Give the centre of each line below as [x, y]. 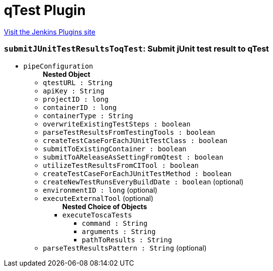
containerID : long [80, 107]
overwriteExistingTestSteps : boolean [117, 124]
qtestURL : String [78, 82]
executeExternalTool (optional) [98, 198]
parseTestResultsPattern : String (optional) [125, 248]
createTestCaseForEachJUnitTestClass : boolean [135, 140]
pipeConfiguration [58, 66]
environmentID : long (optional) [100, 190]
